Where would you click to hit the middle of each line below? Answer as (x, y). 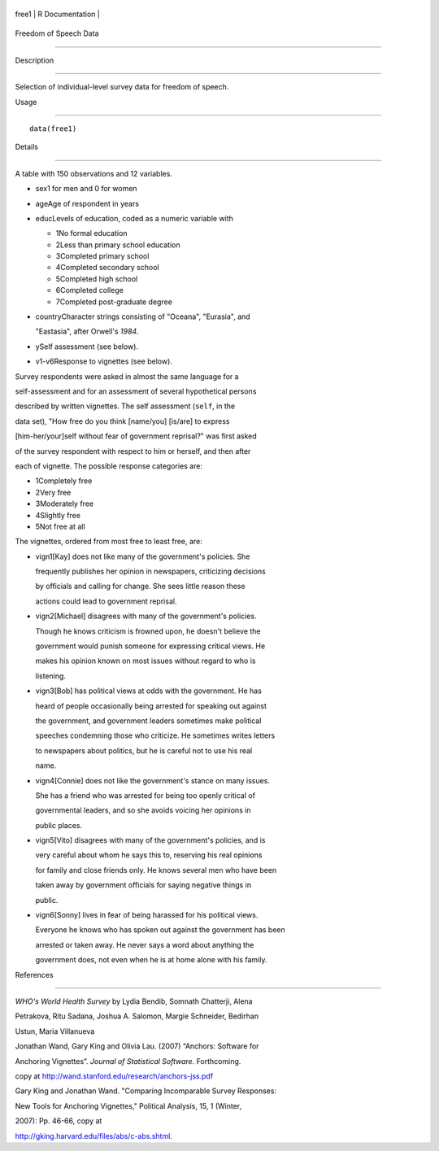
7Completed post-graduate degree (114, 302)
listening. (51, 676)
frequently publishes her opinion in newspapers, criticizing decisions (150, 571)
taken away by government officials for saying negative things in (143, 885)
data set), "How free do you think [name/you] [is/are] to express (123, 421)
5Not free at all (60, 526)
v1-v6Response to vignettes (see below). (104, 361)
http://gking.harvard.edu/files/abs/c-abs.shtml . (93, 1136)
